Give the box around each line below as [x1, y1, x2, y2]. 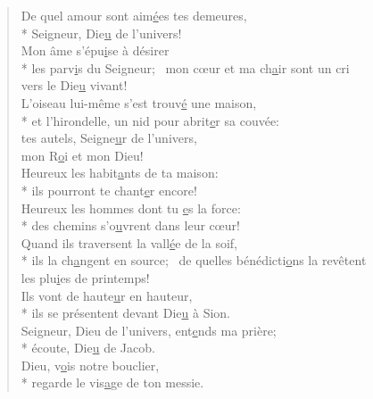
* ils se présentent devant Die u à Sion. [21, 303, 230, 322]
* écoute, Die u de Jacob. [21, 338, 155, 357]
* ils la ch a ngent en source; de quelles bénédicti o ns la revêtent [21, 251, 367, 270]
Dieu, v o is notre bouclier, [21, 355, 160, 374]
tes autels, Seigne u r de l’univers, [21, 129, 197, 147]
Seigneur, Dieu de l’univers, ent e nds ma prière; [21, 320, 277, 339]
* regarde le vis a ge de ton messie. [21, 373, 204, 392]
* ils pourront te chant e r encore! [21, 180, 197, 199]
